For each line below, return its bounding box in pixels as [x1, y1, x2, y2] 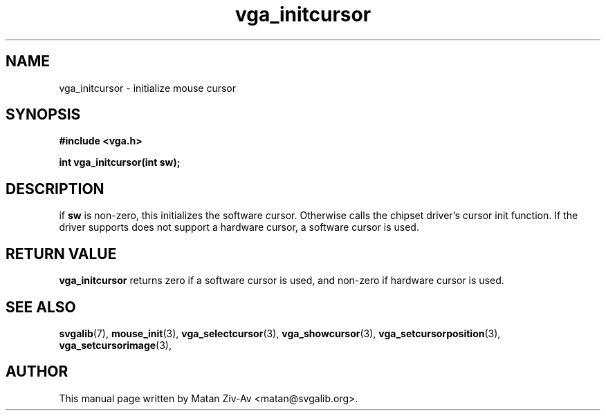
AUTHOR [6, 363, 68, 381]
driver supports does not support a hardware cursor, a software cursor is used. [59, 221, 419, 234]
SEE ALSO [6, 298, 76, 316]
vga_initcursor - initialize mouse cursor [59, 82, 237, 94]
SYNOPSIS [6, 106, 81, 124]
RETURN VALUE [6, 245, 117, 263]
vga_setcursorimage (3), [59, 339, 172, 351]
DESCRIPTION [6, 180, 104, 198]
